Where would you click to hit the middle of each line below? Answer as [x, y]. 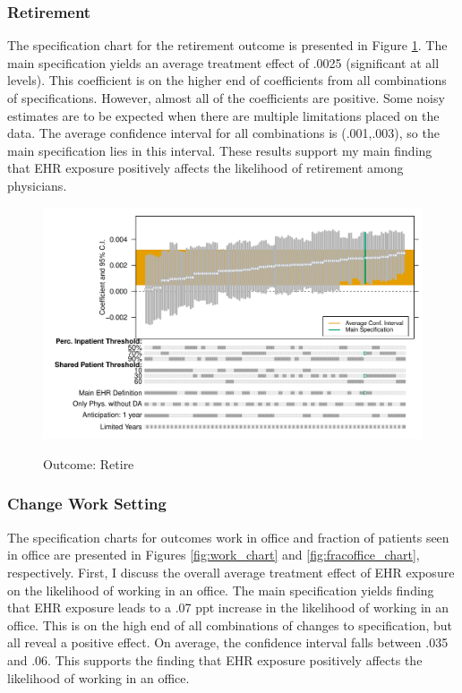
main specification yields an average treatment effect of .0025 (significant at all [223, 62]
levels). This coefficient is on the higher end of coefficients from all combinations [227, 80]
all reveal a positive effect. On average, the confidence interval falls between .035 [228, 642]
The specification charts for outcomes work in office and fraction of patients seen [228, 537]
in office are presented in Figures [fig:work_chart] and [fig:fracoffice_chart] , [214, 555]
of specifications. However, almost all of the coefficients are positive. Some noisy [226, 98]
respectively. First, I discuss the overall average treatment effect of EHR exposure [231, 572]
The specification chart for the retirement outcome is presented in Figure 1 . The [227, 45]
